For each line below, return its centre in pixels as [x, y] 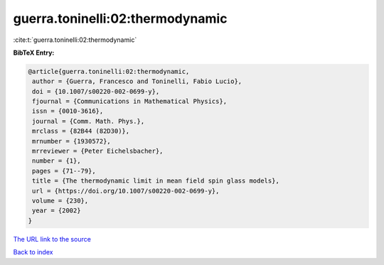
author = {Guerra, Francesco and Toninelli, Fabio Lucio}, [137, 81]
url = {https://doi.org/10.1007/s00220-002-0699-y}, [126, 191]
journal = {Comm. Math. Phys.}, [89, 121]
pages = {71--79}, [64, 171]
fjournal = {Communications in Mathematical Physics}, [130, 102]
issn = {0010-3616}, [68, 111]
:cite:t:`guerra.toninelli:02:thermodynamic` [75, 40]
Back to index [33, 252]
